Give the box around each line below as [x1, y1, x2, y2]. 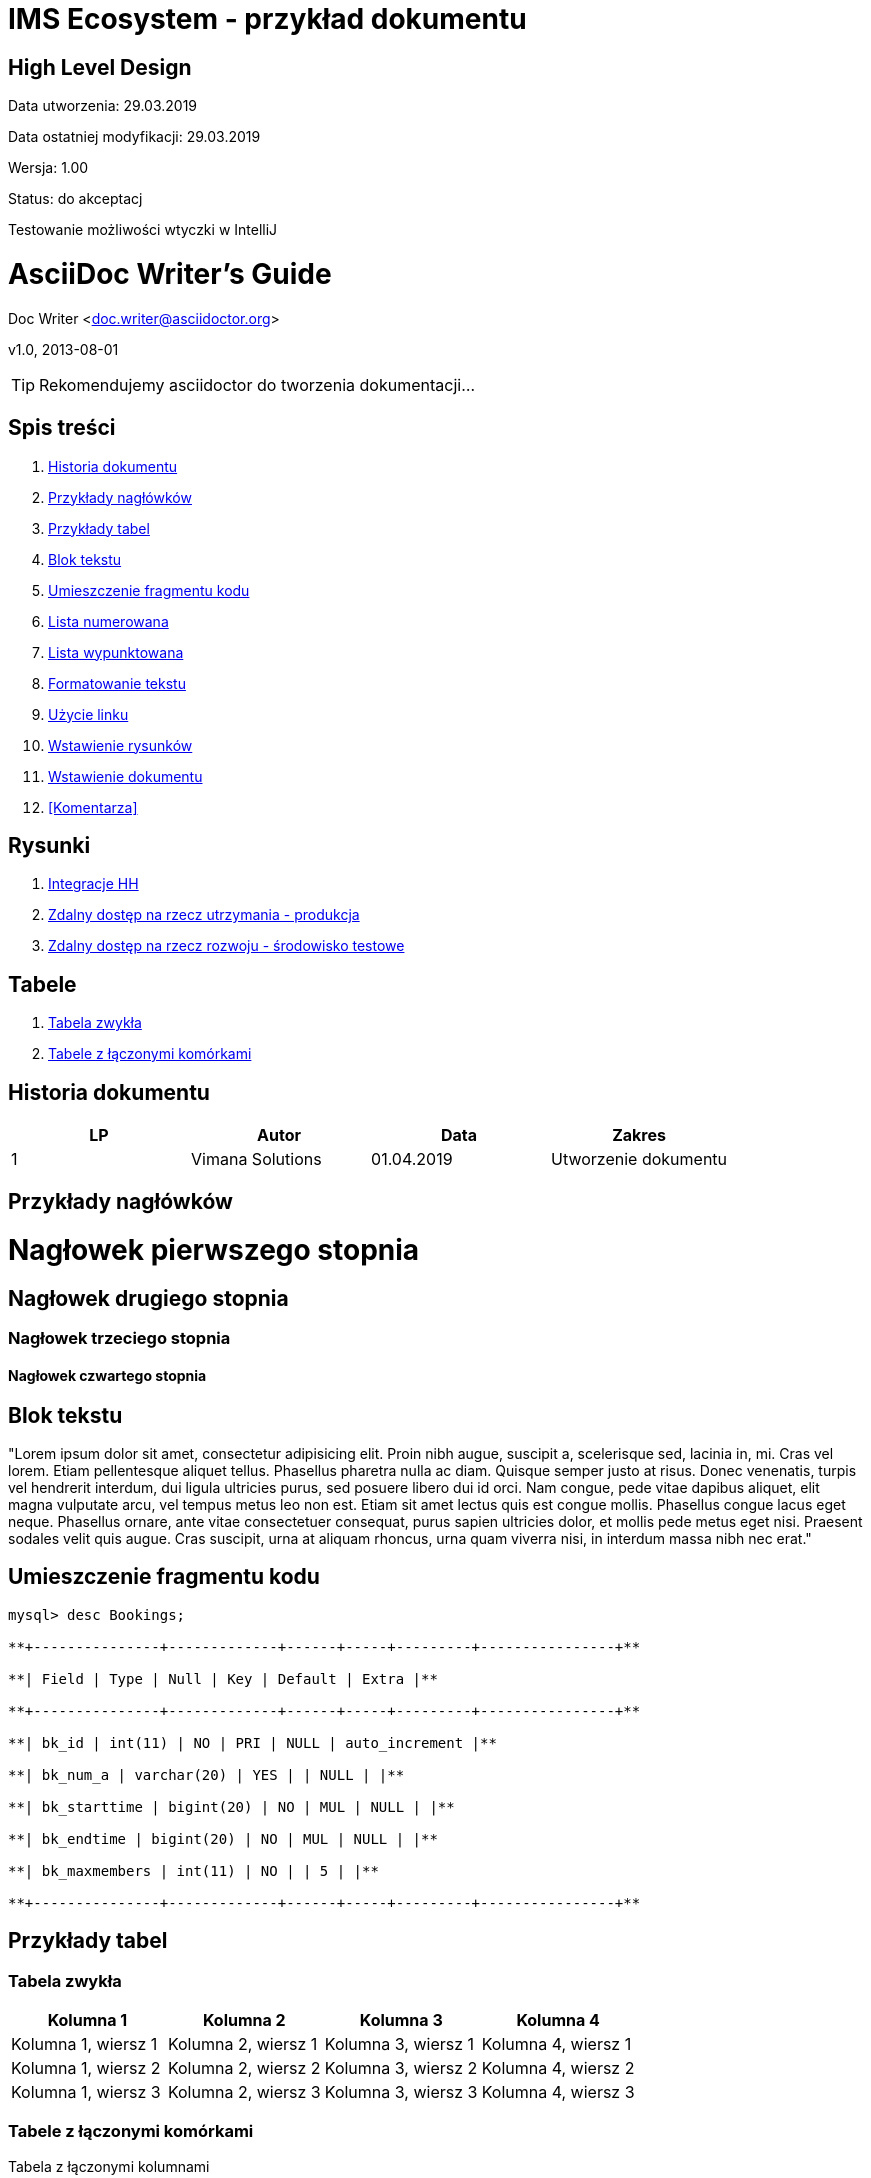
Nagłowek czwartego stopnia [8, 1367, 207, 1384]
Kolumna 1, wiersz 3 [11, 2082, 161, 2103]
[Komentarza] [48, 798, 138, 816]
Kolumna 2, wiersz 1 [167, 2034, 318, 2055]
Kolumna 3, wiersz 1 [324, 2034, 475, 2055]
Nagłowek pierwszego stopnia [8, 1233, 420, 1268]
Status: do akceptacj [8, 190, 143, 208]
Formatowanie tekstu [48, 674, 186, 692]
